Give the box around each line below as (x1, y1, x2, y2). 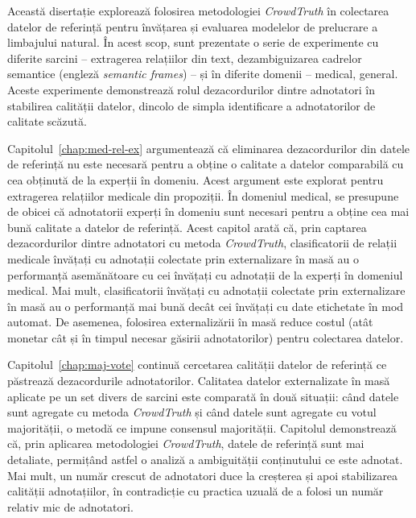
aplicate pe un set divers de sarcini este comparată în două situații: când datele (7, 387, 399, 404)
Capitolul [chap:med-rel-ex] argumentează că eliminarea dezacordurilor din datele (7, 139, 410, 156)
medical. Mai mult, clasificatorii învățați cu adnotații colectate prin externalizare (7, 282, 406, 299)
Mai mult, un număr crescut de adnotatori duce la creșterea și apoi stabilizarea (7, 466, 398, 483)
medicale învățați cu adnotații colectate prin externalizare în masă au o (7, 250, 359, 267)
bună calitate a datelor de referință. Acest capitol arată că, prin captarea (7, 218, 367, 235)
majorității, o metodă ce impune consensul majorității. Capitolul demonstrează (7, 419, 397, 436)
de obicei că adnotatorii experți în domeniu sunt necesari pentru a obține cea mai (7, 203, 410, 220)
